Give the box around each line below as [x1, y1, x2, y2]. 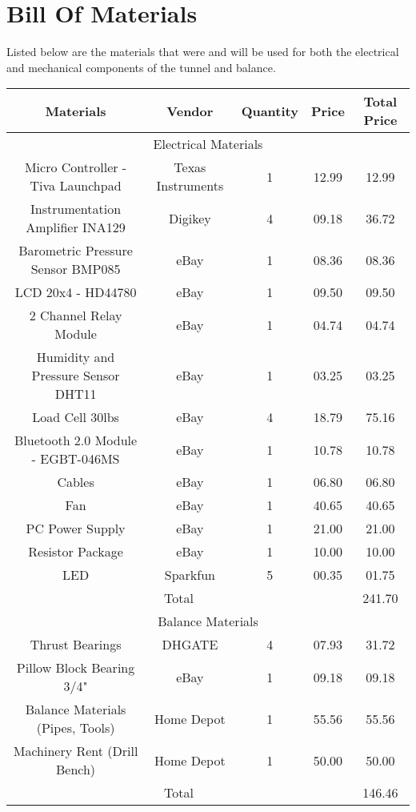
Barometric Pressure [18, 241, 133, 260]
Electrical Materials [153, 135, 263, 154]
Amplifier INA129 [26, 218, 126, 237]
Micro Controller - [24, 158, 127, 177]
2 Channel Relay [29, 306, 122, 325]
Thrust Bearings [30, 635, 122, 654]
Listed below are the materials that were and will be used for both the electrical [6, 43, 399, 60]
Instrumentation [30, 199, 122, 219]
